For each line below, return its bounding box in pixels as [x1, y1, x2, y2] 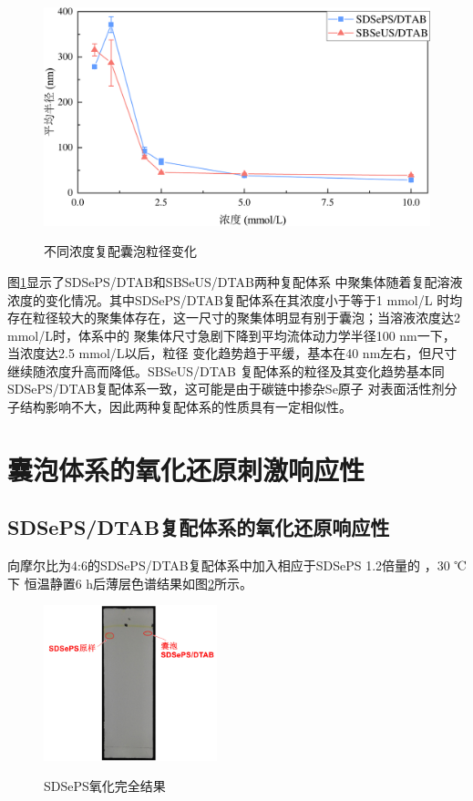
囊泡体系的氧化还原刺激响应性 [7, 450, 365, 488]
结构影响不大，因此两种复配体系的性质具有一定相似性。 [19, 397, 352, 416]
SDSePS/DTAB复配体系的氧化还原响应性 [7, 513, 390, 541]
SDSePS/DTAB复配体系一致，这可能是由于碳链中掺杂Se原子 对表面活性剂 [7, 379, 445, 398]
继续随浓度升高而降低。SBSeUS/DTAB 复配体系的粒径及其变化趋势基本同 [7, 361, 445, 380]
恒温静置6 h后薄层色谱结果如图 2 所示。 [24, 573, 253, 592]
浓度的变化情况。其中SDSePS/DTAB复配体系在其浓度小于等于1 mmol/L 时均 [7, 290, 463, 309]
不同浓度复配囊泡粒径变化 [44, 241, 197, 261]
